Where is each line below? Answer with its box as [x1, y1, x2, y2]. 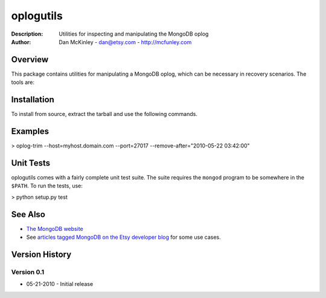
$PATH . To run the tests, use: [11, 182, 83, 190]
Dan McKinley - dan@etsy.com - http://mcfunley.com [59, 38, 192, 45]
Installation [11, 94, 54, 105]
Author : [11, 38, 31, 45]
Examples [11, 126, 50, 136]
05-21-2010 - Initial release [26, 280, 94, 288]
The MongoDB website [26, 225, 84, 232]
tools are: [11, 79, 35, 86]
